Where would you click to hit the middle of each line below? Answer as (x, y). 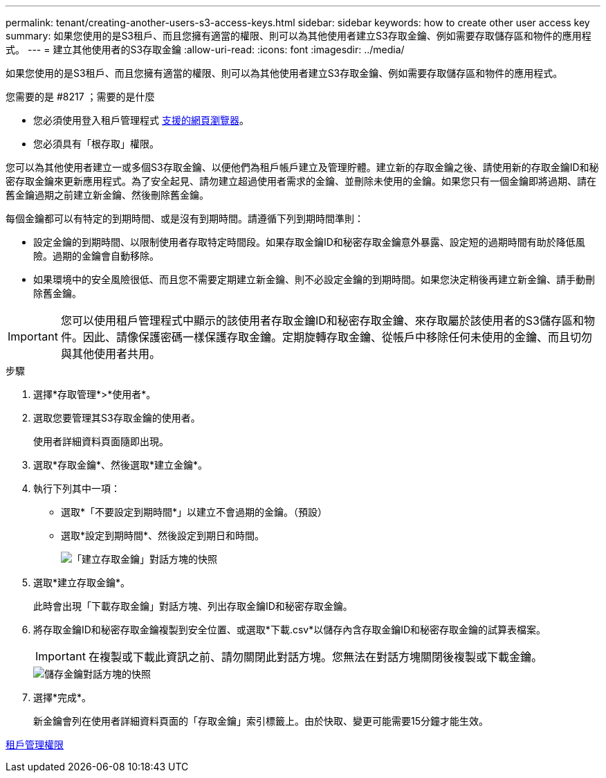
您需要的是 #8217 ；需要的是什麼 (80, 97)
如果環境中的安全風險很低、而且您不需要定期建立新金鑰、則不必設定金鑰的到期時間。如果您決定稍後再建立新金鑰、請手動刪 (314, 279)
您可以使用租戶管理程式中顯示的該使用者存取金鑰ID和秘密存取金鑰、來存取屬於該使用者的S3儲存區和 (322, 320)
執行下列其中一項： (77, 488)
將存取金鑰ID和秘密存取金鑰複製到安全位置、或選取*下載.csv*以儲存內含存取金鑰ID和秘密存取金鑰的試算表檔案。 (290, 630)
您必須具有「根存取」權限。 (96, 144)
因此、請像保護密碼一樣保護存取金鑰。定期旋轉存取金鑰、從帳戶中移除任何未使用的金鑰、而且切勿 (337, 337)
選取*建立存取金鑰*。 (82, 582)
